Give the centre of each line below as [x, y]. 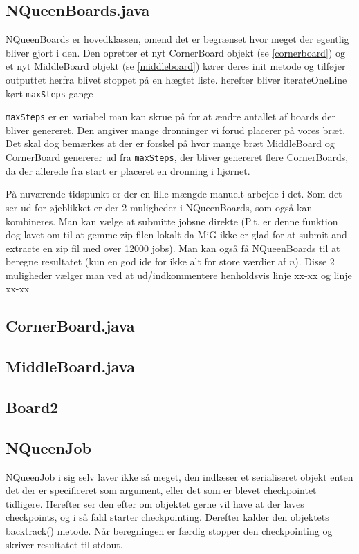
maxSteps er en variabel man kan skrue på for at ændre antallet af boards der [171, 116]
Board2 [32, 407]
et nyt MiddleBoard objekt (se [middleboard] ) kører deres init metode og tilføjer [176, 66]
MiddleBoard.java [70, 366]
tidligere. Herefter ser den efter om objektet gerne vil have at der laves [155, 503]
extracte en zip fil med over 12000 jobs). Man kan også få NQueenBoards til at [173, 248]
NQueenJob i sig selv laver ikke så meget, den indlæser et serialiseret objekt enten [179, 476]
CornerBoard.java [70, 326]
